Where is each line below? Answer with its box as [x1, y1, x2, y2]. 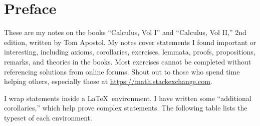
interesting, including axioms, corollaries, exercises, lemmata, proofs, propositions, [4, 46, 255, 57]
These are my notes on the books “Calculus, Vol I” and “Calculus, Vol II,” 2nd [4, 27, 246, 37]
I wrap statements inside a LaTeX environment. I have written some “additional [4, 92, 251, 103]
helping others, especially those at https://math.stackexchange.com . [4, 76, 212, 86]
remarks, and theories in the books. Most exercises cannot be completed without [4, 56, 251, 66]
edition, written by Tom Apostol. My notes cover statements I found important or [4, 36, 256, 47]
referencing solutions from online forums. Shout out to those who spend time [4, 66, 240, 76]
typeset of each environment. [4, 112, 92, 122]
